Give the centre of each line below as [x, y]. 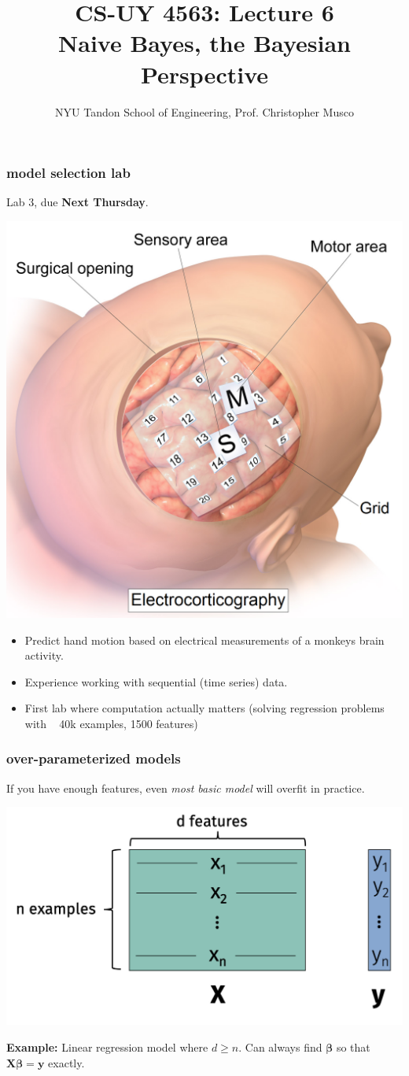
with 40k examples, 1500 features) [111, 723]
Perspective [204, 74]
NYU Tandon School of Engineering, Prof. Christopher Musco [204, 111]
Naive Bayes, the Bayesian [204, 43]
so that [353, 1047]
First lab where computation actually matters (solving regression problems [204, 708]
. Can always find [280, 1047]
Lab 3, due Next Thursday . [77, 202]
